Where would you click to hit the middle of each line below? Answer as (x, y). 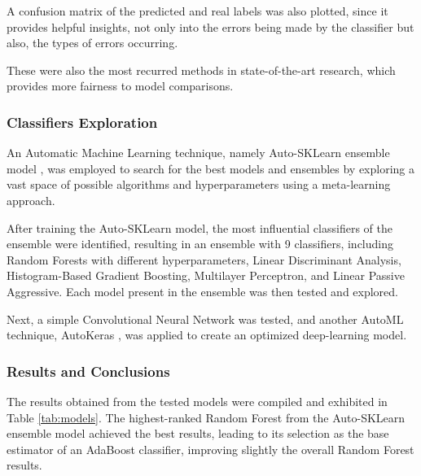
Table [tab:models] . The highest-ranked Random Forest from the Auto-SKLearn (206, 417)
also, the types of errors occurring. (92, 43)
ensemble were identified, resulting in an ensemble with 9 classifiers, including (200, 244)
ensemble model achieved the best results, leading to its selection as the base (198, 433)
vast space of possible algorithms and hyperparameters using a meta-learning (199, 184)
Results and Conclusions (88, 371)
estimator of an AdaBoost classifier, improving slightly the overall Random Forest (210, 449)
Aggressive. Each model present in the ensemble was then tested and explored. (202, 291)
